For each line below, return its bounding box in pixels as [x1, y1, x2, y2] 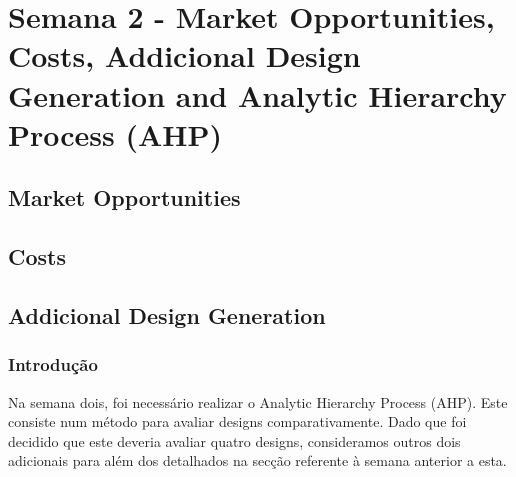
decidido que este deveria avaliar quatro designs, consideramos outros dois [8, 430, 461, 451]
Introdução [8, 352, 98, 377]
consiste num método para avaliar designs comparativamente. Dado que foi [8, 411, 467, 432]
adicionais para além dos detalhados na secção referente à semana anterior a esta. [8, 450, 507, 471]
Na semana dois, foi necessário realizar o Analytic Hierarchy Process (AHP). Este [8, 391, 508, 412]
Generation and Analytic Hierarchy [8, 74, 507, 115]
